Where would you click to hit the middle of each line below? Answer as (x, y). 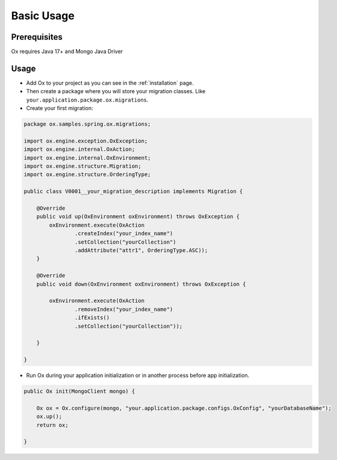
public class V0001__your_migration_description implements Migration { (133, 192)
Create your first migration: (60, 108)
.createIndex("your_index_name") (124, 234)
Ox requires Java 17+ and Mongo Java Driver (67, 52)
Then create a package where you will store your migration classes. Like (116, 91)
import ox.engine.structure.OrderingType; (87, 175)
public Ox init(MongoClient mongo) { (79, 391)
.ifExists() (92, 318)
